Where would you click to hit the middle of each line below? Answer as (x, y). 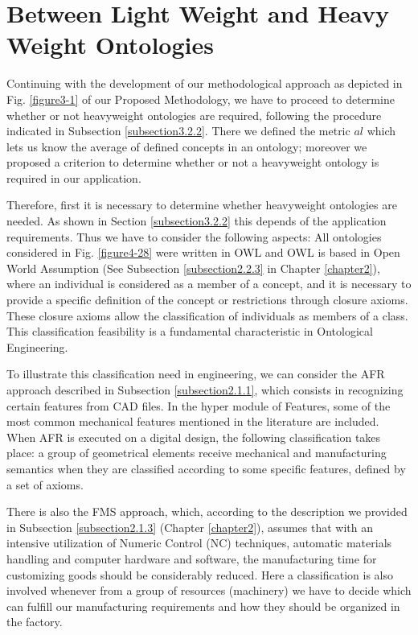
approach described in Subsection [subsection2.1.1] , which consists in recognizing (205, 390)
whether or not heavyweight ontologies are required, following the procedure (194, 115)
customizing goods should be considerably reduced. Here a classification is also (200, 574)
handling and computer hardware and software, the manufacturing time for (192, 558)
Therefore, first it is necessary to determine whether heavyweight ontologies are (202, 205)
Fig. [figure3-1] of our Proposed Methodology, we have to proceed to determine (201, 99)
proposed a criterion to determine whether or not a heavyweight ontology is (193, 162)
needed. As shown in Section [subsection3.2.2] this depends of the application (197, 221)
